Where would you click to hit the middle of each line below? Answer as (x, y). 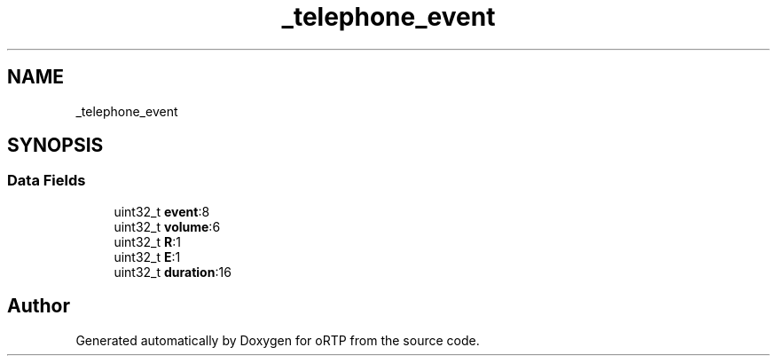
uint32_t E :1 (147, 256)
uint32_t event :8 (162, 211)
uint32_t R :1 (147, 241)
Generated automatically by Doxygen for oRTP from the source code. (278, 340)
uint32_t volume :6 (167, 226)
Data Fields (47, 181)
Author (39, 306)
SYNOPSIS (55, 146)
